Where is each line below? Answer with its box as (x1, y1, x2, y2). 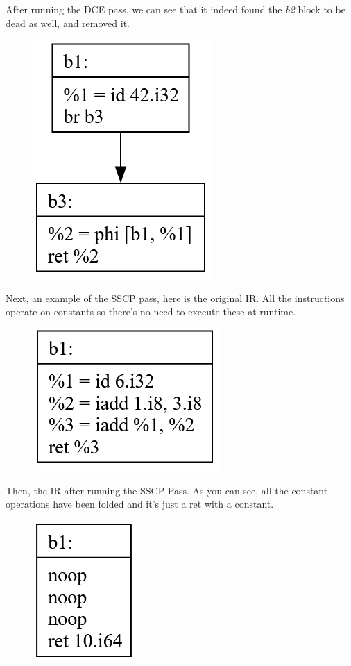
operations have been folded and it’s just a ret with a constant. (6, 497, 274, 511)
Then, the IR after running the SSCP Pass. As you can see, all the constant (6, 483, 328, 497)
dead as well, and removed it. (6, 15, 130, 30)
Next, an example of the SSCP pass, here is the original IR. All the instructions (6, 290, 345, 305)
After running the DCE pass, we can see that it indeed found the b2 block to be (6, 2, 345, 16)
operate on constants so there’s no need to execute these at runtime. (6, 304, 296, 319)
